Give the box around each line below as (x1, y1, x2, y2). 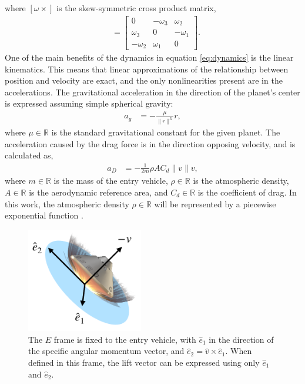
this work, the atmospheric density (5, 197, 129, 210)
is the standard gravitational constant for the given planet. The (51, 126, 280, 138)
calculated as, (5, 149, 53, 161)
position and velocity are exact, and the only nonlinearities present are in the (5, 74, 283, 87)
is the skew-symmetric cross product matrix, (56, 2, 216, 14)
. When (225, 345, 252, 357)
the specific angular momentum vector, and (28, 345, 185, 357)
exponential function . (5, 209, 83, 221)
